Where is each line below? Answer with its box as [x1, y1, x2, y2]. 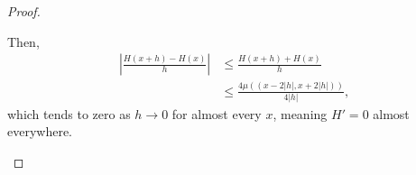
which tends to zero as [7, 104, 131, 123]
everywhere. [7, 122, 73, 141]
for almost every [171, 104, 262, 123]
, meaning [273, 104, 328, 123]
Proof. [7, 2, 41, 20]
